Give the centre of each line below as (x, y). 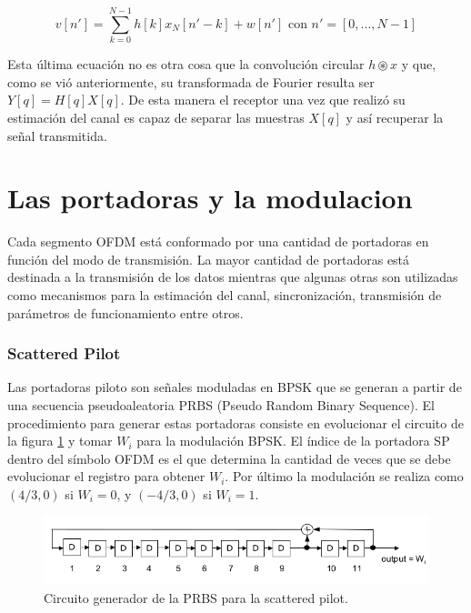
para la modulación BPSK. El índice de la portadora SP (293, 441)
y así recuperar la (395, 117)
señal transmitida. (57, 135)
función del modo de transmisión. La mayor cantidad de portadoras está (209, 259)
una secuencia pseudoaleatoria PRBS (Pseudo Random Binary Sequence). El (221, 405)
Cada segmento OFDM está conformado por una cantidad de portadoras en (218, 241)
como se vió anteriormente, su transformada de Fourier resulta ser (191, 81)
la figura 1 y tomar (60, 441)
